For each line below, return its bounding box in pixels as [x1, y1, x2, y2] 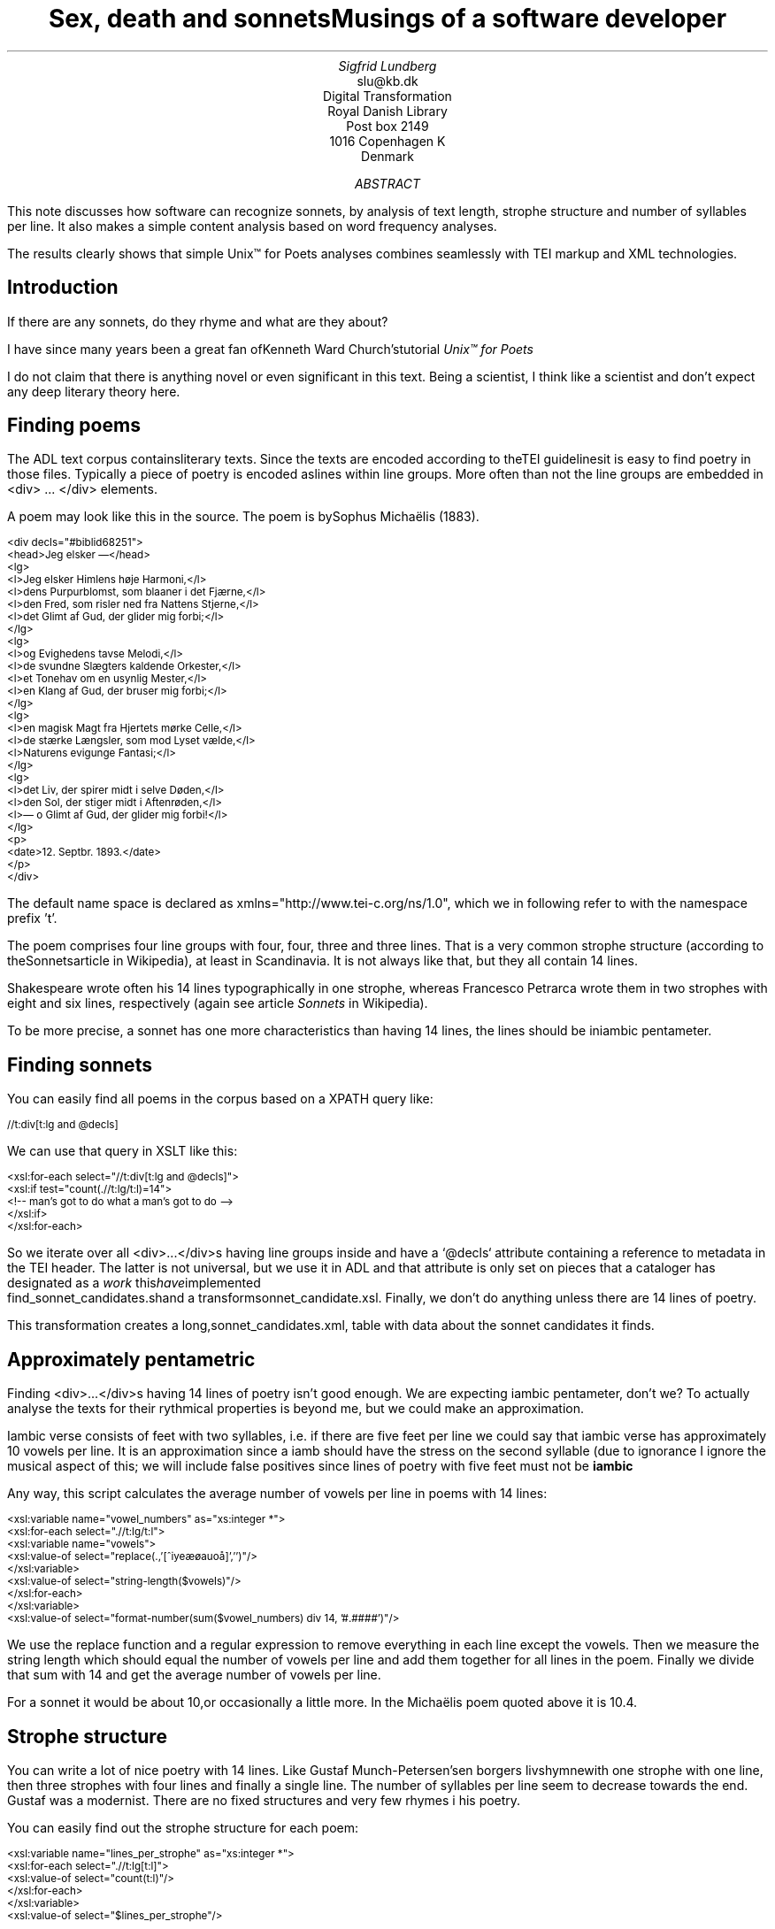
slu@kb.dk [357, 73, 418, 88]
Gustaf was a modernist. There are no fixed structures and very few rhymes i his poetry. [7, 1792, 521, 1808]
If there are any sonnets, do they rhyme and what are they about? [7, 313, 388, 329]
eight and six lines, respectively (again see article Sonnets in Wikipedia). [7, 995, 428, 1011]
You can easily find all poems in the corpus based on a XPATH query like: [7, 1091, 434, 1107]
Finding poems [7, 414, 141, 437]
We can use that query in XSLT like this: [7, 1143, 238, 1159]
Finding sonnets [7, 1053, 152, 1076]
